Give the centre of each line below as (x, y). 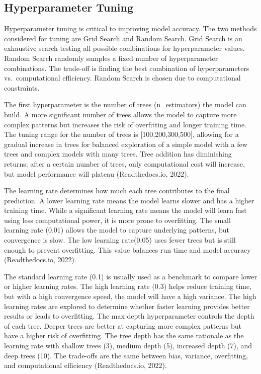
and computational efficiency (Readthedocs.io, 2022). (85, 365)
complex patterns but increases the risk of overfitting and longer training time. (125, 124)
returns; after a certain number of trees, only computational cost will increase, (124, 163)
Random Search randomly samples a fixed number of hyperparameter (111, 58)
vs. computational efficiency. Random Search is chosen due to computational (122, 78)
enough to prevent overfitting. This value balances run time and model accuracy (127, 249)
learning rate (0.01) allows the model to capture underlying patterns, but (117, 230)
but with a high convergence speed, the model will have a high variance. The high (130, 296)
